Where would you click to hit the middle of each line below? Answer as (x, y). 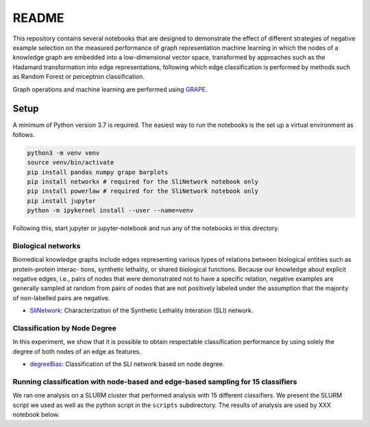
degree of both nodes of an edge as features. (77, 351)
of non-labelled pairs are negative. (61, 297)
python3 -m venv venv (63, 153)
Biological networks (47, 245)
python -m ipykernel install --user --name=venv (110, 210)
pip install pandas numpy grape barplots (98, 172)
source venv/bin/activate (71, 162)
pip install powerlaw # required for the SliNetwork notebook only (143, 191)
